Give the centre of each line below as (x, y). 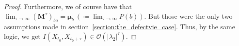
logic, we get (22, 36)
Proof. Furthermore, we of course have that (68, 6)
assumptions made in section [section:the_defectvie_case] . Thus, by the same (119, 27)
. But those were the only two (188, 16)
